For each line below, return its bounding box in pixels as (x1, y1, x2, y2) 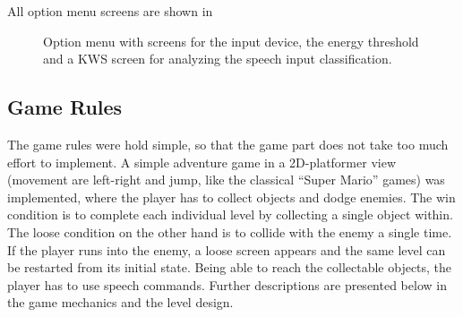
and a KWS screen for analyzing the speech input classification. (43, 49, 392, 68)
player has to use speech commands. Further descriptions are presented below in (7, 275, 447, 294)
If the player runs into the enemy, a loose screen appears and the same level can (7, 240, 446, 259)
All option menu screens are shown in (7, 2, 213, 20)
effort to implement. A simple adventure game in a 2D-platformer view (7, 152, 396, 171)
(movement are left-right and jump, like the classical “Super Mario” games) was (7, 170, 445, 189)
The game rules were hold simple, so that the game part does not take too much (7, 134, 449, 153)
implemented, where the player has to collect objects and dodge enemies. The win (7, 187, 456, 206)
